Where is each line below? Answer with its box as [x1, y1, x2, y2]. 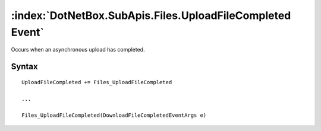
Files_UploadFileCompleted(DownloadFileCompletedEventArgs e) [21, 112, 207, 119]
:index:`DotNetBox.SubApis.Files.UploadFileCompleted [11, 9, 291, 22]
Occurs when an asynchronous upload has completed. [11, 46, 145, 53]
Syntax [11, 62, 38, 72]
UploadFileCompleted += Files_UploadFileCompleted [21, 79, 172, 85]
